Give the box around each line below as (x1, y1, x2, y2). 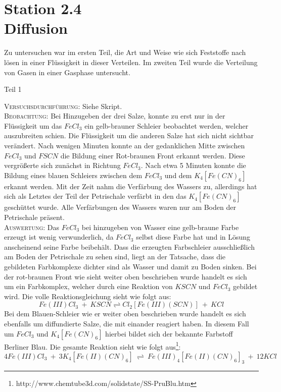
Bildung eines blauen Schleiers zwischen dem (4, 170, 143, 180)
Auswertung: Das (4, 221, 60, 232)
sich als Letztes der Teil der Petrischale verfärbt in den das (4, 191, 186, 201)
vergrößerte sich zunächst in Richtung (4, 160, 121, 171)
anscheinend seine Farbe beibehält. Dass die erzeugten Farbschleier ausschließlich (4, 241, 255, 252)
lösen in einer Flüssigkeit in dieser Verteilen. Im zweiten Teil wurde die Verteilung (4, 57, 258, 67)
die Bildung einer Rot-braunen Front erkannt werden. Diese (60, 150, 245, 160)
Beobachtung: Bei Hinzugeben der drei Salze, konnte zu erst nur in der (4, 110, 225, 121)
